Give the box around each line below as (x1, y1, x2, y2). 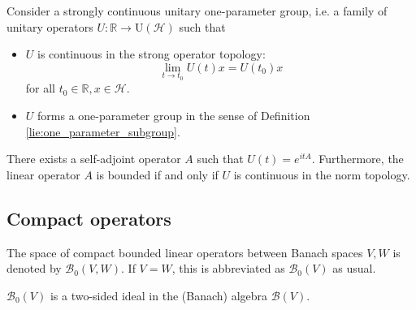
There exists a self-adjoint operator (6, 150, 181, 167)
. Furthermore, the (311, 150, 404, 167)
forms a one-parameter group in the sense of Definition (37, 107, 310, 123)
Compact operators (6, 205, 171, 230)
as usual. (332, 260, 376, 277)
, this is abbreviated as (171, 260, 285, 277)
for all (25, 80, 56, 97)
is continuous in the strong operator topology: (37, 45, 266, 62)
